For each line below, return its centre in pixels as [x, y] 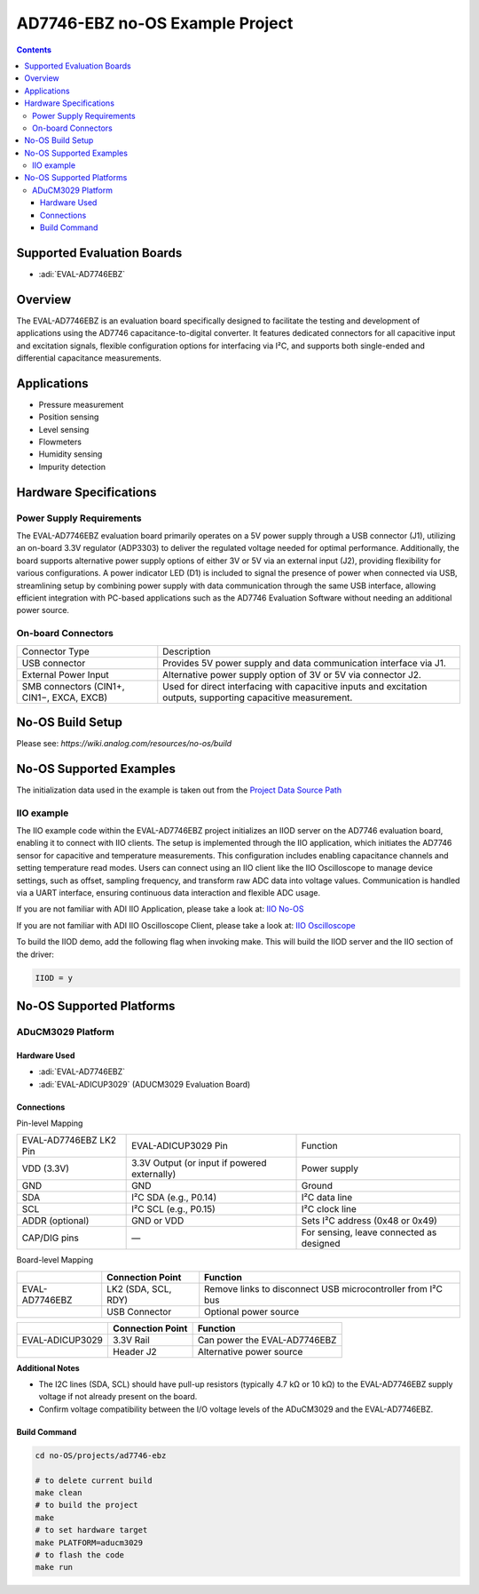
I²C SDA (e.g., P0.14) [174, 1198]
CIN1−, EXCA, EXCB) [65, 697]
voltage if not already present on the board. [118, 1397]
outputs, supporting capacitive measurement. [258, 697]
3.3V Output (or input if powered [199, 1163]
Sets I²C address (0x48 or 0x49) [369, 1221]
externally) [154, 1175]
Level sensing [64, 429]
